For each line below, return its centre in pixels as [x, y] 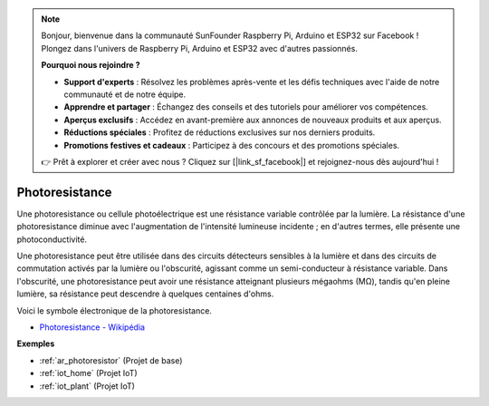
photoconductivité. [52, 239]
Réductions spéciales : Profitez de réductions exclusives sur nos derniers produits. [220, 132]
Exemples [36, 343]
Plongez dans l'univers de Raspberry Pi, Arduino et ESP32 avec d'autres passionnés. [199, 48]
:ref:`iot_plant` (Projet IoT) [87, 386]
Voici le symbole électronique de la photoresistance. [115, 310]
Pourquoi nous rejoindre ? [91, 65]
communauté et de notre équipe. [125, 94]
